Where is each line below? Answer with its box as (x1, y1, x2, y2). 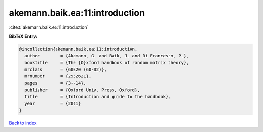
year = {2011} (24, 101, 81, 107)
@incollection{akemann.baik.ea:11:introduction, (19, 46, 138, 52)
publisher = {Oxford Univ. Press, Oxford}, (24, 87, 140, 93)
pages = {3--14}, (24, 80, 86, 86)
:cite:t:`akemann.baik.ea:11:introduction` (9, 24, 89, 30)
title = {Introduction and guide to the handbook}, (24, 94, 171, 99)
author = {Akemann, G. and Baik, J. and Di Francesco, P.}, (24, 53, 189, 58)
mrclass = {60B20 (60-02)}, (24, 67, 107, 73)
